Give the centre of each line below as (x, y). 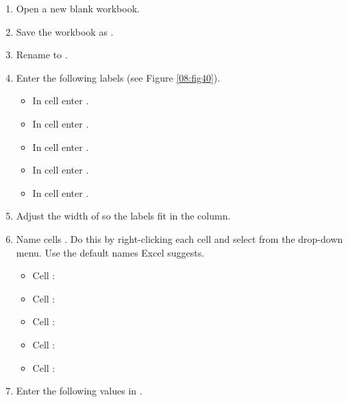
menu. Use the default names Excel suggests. (110, 252)
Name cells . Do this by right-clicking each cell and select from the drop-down (179, 238)
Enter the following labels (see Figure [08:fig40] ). (118, 77)
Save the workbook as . (65, 31)
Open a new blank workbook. (78, 8)
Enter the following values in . (79, 391)
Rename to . (42, 55)
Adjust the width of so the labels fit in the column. (123, 216)
